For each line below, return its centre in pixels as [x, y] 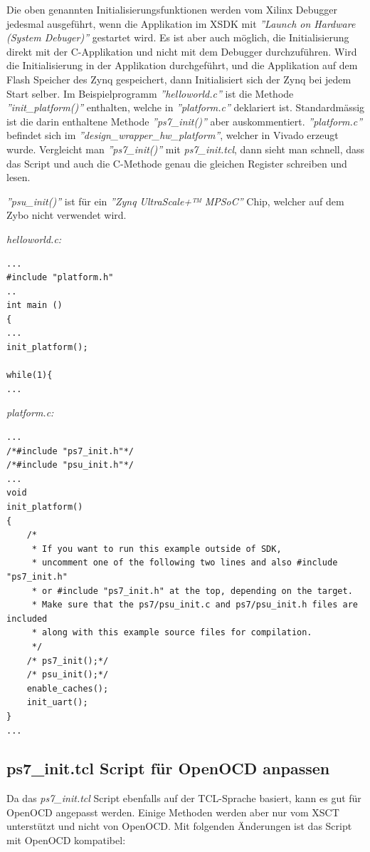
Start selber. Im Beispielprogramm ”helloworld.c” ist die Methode [150, 93]
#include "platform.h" [60, 278]
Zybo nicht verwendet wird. [67, 215]
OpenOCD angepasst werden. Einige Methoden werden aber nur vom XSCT [173, 812]
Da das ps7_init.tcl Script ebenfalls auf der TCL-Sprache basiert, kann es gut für [184, 798]
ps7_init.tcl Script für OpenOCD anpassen [168, 768]
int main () [35, 306]
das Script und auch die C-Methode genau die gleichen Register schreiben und [177, 163]
